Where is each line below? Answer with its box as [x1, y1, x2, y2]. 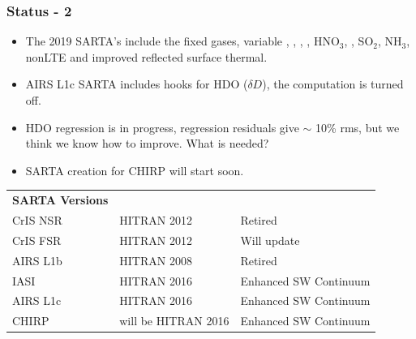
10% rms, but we [315, 118, 400, 135]
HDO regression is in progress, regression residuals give [25, 118, 299, 135]
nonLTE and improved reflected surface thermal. [25, 48, 268, 65]
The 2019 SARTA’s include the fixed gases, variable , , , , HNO [25, 32, 340, 49]
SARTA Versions [12, 191, 109, 208]
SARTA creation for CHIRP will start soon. [25, 161, 244, 178]
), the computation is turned [262, 75, 404, 92]
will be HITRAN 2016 [119, 312, 229, 329]
